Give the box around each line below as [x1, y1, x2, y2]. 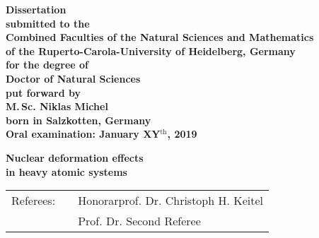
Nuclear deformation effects [6, 150, 144, 165]
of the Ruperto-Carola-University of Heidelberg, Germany [6, 43, 296, 58]
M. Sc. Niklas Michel [6, 99, 108, 114]
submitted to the [6, 16, 90, 30]
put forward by [6, 85, 81, 100]
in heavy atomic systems [6, 164, 127, 179]
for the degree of [6, 57, 88, 72]
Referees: [11, 192, 56, 209]
